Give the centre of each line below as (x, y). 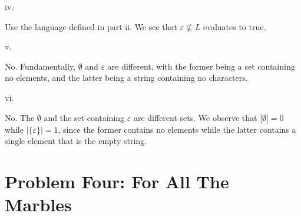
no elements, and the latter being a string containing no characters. (126, 78)
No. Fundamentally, (40, 66)
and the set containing (84, 117)
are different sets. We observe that (195, 117)
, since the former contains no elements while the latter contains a (177, 129)
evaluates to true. (235, 26)
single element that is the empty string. (76, 141)
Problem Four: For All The (117, 181)
